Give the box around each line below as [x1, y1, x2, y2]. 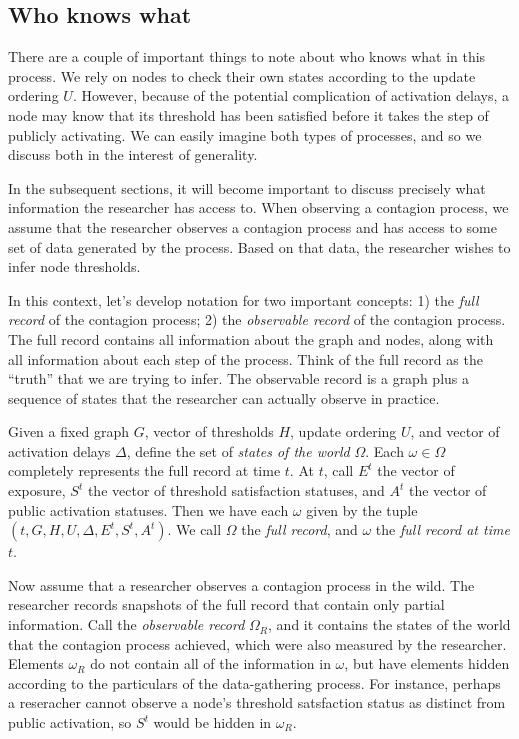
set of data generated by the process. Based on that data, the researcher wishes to [8, 236, 511, 257]
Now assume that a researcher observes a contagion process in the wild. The [8, 574, 475, 595]
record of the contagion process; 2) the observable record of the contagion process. [8, 309, 506, 330]
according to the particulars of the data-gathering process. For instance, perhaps [8, 672, 501, 693]
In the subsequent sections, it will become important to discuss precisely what [8, 177, 486, 198]
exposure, [8, 480, 66, 501]
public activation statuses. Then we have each [8, 499, 289, 520]
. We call [167, 519, 222, 540]
